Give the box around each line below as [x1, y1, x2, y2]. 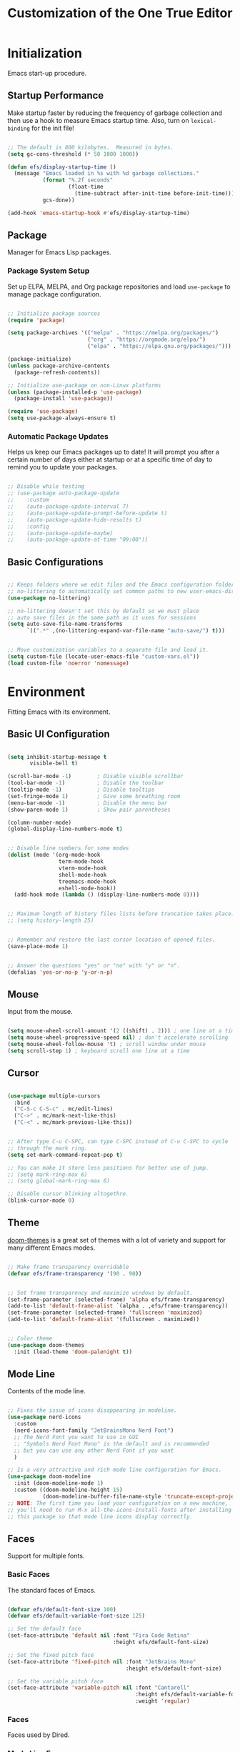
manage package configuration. [7, 289, 101, 298]
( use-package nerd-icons [7, 1413, 81, 1421]
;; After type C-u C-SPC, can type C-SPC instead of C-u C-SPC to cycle [7, 1138, 229, 1145]
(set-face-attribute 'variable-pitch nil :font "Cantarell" [7, 1684, 191, 1691]
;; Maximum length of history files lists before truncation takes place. [7, 910, 235, 917]
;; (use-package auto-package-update [7, 489, 120, 497]
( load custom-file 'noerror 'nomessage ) [7, 660, 130, 667]
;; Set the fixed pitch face [7, 1651, 94, 1658]
